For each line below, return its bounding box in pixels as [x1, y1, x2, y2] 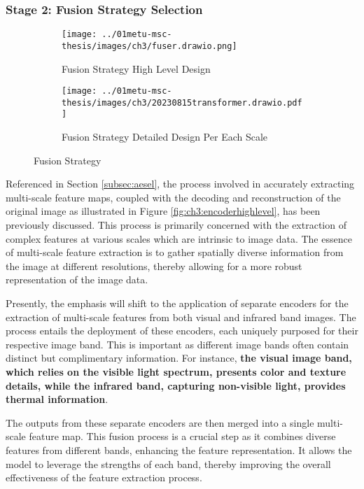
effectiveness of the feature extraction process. [6, 470, 202, 485]
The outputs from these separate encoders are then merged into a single [6, 415, 314, 430]
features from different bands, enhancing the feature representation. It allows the [6, 442, 352, 457]
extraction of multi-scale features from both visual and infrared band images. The [6, 309, 356, 324]
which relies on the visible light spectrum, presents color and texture [6, 364, 346, 378]
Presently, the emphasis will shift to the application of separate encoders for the [6, 296, 349, 311]
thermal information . [6, 392, 108, 406]
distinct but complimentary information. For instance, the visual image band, [6, 350, 352, 365]
